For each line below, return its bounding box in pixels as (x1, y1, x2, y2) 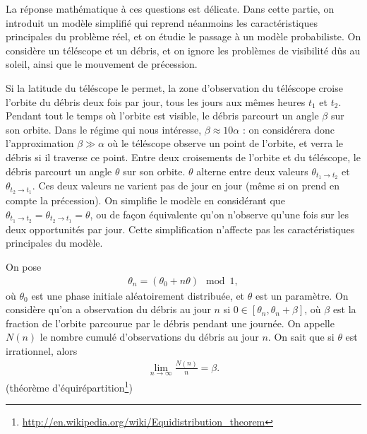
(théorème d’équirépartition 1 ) (6, 378, 133, 394)
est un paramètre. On (255, 288, 349, 303)
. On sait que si (267, 329, 335, 344)
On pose (6, 259, 42, 274)
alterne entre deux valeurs (196, 163, 308, 178)
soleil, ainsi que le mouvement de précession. (6, 57, 198, 71)
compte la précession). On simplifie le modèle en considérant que (6, 193, 285, 208)
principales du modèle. (6, 235, 103, 250)
